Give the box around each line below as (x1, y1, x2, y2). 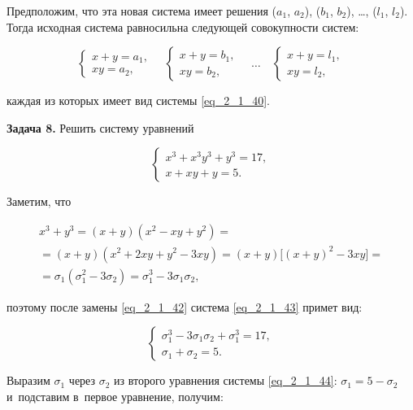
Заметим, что (7, 193, 72, 210)
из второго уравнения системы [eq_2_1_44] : (114, 372, 337, 389)
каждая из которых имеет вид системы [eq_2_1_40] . (7, 92, 270, 109)
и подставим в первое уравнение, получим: (7, 387, 224, 404)
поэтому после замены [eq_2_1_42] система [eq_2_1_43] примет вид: (7, 298, 363, 315)
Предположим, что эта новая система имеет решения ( (7, 2, 277, 19)
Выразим (7, 372, 50, 389)
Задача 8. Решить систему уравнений (7, 119, 194, 136)
